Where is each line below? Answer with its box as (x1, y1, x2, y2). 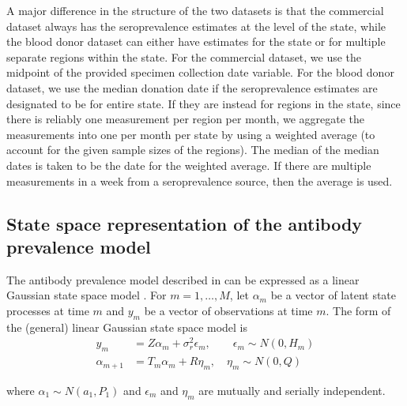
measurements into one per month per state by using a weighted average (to (6, 126, 375, 142)
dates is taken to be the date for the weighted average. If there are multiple (6, 156, 371, 173)
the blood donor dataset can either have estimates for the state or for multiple (6, 33, 386, 50)
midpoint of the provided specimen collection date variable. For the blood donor (6, 64, 394, 81)
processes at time (6, 302, 89, 318)
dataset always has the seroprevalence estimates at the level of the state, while (6, 17, 386, 34)
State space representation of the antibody (6, 211, 363, 235)
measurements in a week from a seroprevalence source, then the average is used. (6, 172, 393, 189)
